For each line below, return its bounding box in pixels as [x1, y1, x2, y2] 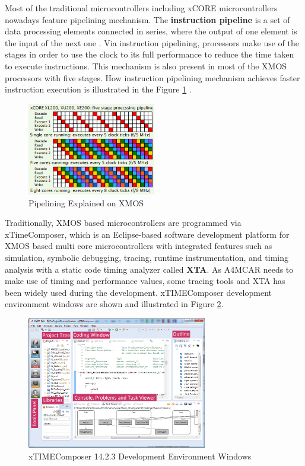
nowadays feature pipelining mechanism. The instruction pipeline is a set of [5, 13, 290, 25]
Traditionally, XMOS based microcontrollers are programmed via [5, 216, 242, 229]
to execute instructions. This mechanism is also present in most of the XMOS [5, 59, 287, 72]
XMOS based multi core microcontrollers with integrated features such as [5, 240, 272, 252]
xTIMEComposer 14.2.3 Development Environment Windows [28, 449, 252, 462]
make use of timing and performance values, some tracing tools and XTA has [5, 275, 285, 287]
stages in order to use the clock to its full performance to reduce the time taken [5, 48, 294, 60]
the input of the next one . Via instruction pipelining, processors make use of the [5, 36, 299, 49]
